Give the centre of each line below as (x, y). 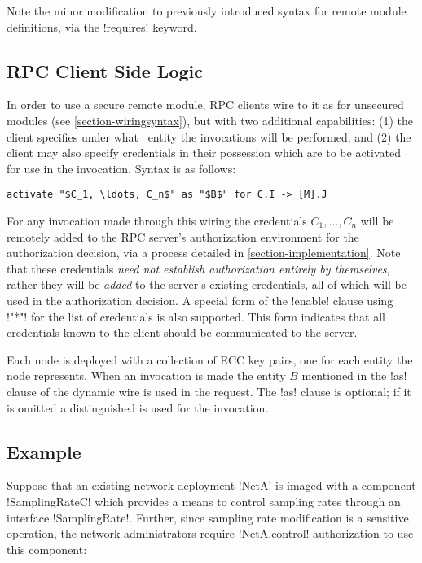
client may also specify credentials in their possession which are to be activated (204, 153)
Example (44, 451)
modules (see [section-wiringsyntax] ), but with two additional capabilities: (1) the (210, 120)
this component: (47, 549)
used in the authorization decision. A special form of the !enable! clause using (200, 300)
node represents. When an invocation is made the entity (146, 375)
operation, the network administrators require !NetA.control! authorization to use (210, 533)
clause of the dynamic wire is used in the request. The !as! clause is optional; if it (209, 391)
